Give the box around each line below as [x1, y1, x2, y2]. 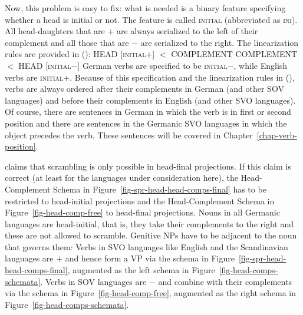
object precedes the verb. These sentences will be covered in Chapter [5, 128, 253, 141]
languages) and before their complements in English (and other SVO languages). [5, 94, 296, 106]
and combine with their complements [158, 275, 292, 287]
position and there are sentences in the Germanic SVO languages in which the [5, 117, 287, 129]
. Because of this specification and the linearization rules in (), [70, 71, 295, 83]
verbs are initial [5, 71, 64, 83]
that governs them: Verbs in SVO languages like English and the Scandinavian [5, 240, 288, 253]
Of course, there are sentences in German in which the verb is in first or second [5, 105, 291, 118]
